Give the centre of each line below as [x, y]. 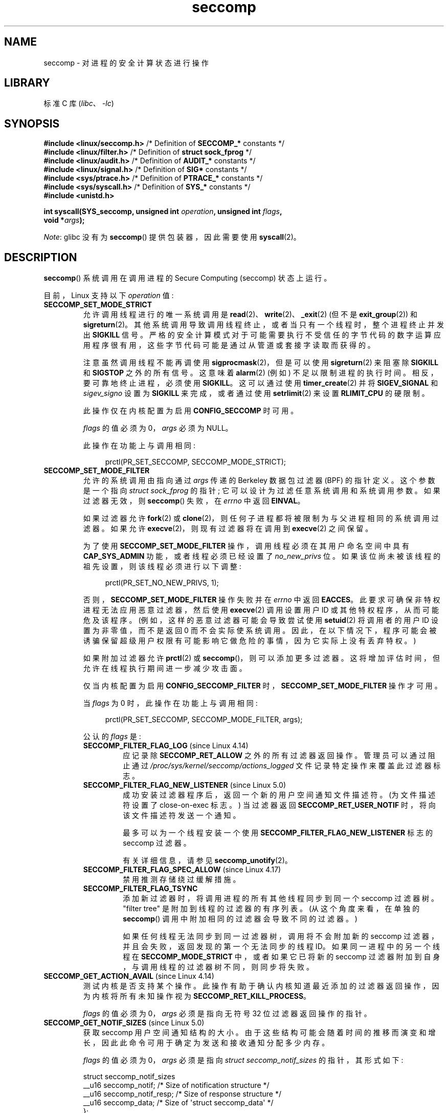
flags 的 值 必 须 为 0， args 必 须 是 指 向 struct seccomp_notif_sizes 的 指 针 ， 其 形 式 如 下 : [243, 1060]
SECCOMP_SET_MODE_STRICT [98, 305]
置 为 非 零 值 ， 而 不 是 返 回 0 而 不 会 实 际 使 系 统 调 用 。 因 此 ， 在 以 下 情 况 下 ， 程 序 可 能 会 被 [260, 631]
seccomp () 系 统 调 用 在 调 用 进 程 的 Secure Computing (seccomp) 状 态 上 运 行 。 [187, 278]
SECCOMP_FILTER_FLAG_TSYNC [140, 889]
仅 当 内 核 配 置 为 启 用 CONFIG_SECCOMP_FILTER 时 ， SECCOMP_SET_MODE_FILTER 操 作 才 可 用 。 [262, 686]
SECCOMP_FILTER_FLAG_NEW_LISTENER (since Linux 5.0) [184, 785]
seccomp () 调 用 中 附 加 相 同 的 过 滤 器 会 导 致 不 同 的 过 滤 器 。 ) [240, 919]
